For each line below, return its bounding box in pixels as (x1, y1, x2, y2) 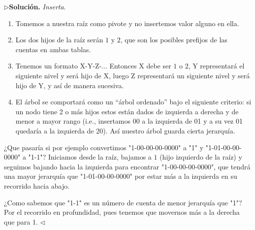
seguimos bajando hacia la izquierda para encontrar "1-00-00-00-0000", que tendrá (4, 161, 251, 171)
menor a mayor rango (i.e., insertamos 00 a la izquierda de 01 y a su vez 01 (15, 116, 243, 126)
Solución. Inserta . (9, 1, 66, 11)
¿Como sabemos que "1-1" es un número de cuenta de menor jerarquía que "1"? (4, 197, 242, 207)
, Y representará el (188, 61, 245, 71)
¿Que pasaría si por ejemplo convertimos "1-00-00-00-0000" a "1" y (4, 142, 204, 152)
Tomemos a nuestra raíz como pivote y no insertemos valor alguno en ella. (15, 18, 239, 28)
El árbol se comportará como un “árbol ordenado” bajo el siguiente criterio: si (15, 97, 252, 107)
